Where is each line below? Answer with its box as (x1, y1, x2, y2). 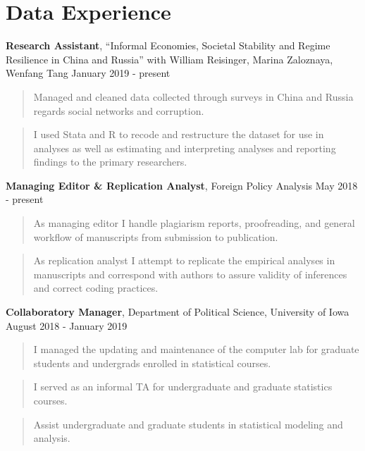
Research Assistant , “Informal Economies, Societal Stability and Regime (6, 38, 330, 53)
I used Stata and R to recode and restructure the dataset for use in (33, 127, 324, 142)
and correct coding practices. (33, 280, 159, 295)
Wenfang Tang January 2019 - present (6, 66, 171, 80)
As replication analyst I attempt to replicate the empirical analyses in (33, 253, 335, 268)
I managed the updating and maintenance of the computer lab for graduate (33, 342, 359, 357)
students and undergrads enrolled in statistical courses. (33, 355, 271, 370)
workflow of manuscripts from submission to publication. (33, 229, 278, 244)
